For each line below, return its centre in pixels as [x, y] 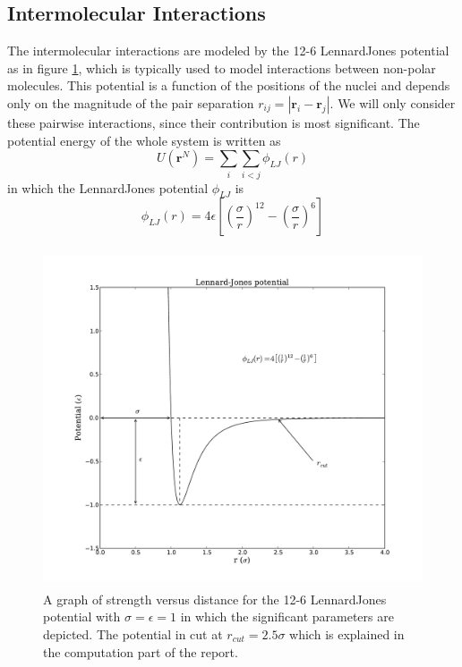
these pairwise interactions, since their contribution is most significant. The [214, 122]
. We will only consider [393, 102]
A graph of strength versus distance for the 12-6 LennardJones [215, 599]
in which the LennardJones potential [108, 187]
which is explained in [347, 634]
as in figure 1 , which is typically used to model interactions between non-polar [222, 68]
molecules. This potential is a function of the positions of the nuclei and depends [229, 85]
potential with [82, 616]
